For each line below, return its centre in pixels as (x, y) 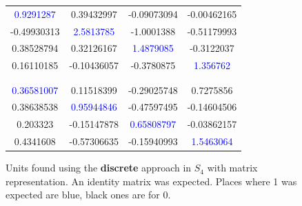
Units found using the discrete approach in (99, 168)
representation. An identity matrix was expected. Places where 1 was (151, 181)
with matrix (232, 168)
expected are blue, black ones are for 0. (88, 195)
